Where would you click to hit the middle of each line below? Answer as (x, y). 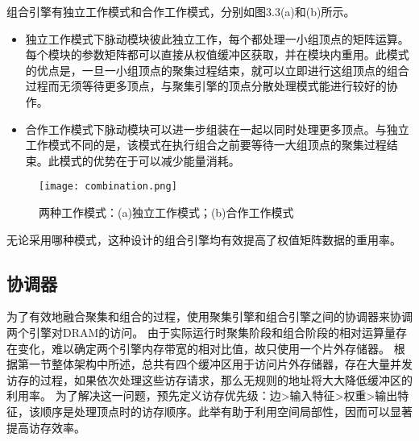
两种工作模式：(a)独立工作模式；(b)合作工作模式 (166, 212)
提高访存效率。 (46, 427)
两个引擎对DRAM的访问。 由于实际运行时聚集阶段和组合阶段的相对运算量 (201, 332)
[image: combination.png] (108, 187)
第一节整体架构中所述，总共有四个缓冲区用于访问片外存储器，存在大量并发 (215, 364)
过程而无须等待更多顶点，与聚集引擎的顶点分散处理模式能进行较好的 (206, 86)
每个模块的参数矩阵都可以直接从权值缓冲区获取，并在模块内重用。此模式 (217, 54)
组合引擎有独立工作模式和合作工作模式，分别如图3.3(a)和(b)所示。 (181, 11)
